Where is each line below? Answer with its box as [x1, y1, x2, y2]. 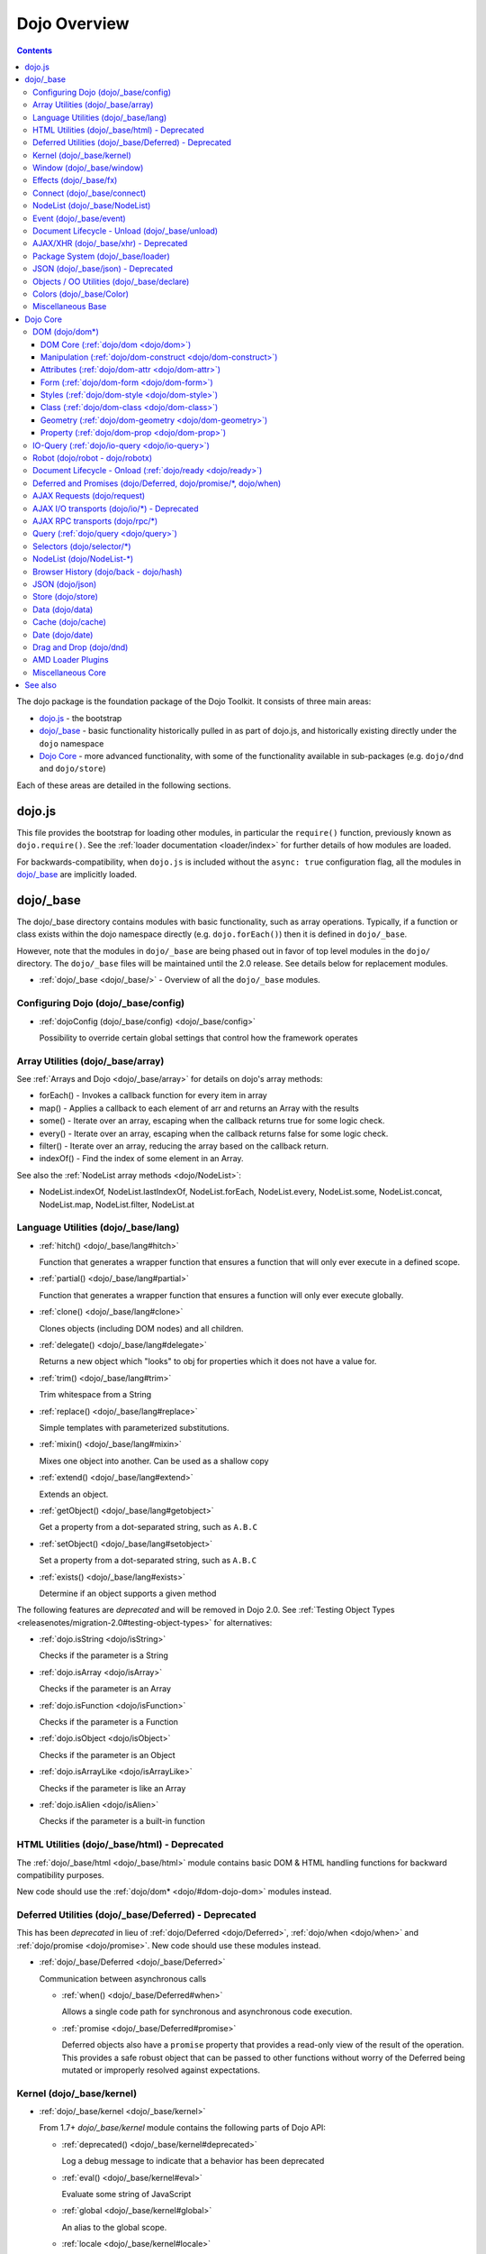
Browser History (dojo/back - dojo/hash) [32, 566, 183, 577]
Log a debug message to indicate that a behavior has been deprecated [61, 2156, 325, 2167]
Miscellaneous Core [32, 667, 107, 678]
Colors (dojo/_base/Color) [32, 289, 130, 299]
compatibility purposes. [16, 1869, 104, 1880]
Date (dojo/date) [32, 629, 94, 640]
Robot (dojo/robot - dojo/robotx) [32, 453, 153, 463]
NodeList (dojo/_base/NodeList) [32, 200, 151, 211]
